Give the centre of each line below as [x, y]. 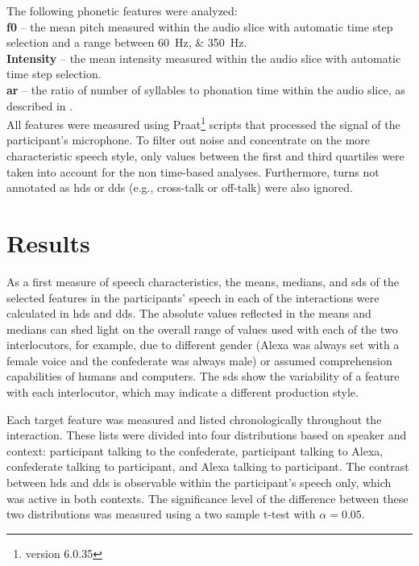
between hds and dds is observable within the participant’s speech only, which [199, 483]
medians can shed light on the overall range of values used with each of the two [202, 329]
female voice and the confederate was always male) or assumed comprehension [199, 360]
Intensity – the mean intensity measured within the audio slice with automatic [204, 58]
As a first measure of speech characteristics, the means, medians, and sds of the [203, 281]
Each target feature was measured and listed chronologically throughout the [194, 419]
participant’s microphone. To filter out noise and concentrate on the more [189, 140]
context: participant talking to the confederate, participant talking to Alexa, [195, 450]
